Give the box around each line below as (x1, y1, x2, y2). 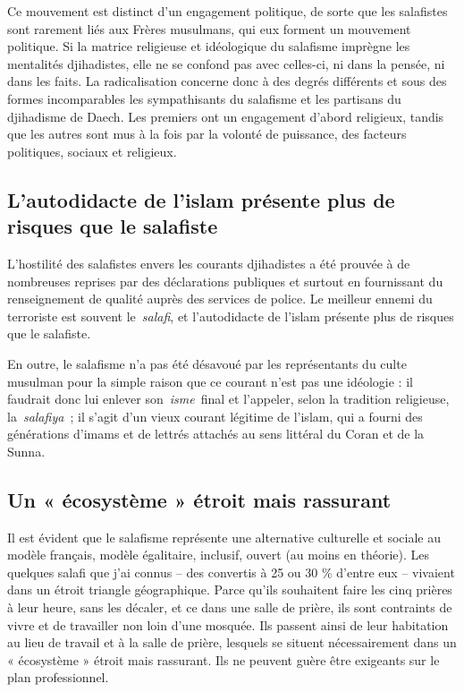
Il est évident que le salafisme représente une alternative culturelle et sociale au (7, 527, 442, 546)
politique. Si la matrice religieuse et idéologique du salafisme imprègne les (7, 37, 410, 56)
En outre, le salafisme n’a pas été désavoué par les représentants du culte (7, 354, 407, 372)
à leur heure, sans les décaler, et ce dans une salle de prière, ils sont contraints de (7, 598, 452, 617)
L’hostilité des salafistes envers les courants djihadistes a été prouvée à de (7, 253, 410, 272)
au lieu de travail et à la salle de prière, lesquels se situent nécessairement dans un (7, 633, 457, 652)
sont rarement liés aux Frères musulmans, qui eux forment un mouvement (7, 19, 411, 38)
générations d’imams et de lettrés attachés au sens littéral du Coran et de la (7, 424, 425, 443)
